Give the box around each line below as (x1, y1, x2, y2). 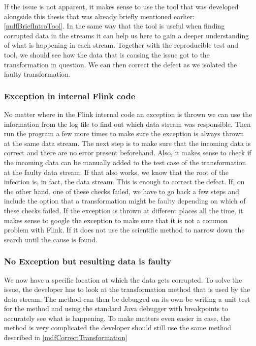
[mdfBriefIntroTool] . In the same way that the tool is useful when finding (4, 21, 225, 31)
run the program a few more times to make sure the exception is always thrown (4, 128, 244, 139)
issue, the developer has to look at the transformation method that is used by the (4, 284, 250, 294)
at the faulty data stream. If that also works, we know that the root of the (4, 167, 229, 177)
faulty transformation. (4, 69, 70, 79)
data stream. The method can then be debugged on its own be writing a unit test (4, 293, 250, 304)
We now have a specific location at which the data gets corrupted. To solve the (4, 274, 242, 285)
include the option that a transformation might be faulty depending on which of (4, 196, 246, 206)
